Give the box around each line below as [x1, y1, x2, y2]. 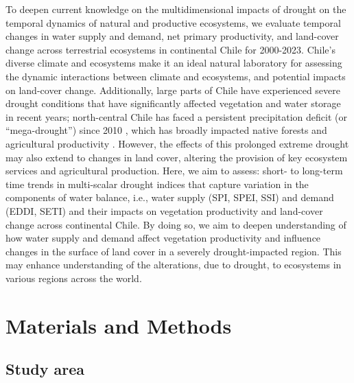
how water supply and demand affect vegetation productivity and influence [5, 231, 321, 245]
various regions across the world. [5, 270, 142, 285]
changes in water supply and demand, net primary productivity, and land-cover [5, 29, 339, 43]
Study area [5, 358, 84, 380]
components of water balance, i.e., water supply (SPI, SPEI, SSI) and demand [5, 190, 334, 205]
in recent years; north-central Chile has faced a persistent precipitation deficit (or [5, 109, 347, 124]
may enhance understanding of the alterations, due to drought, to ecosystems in [5, 257, 342, 272]
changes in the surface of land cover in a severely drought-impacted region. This [5, 244, 342, 258]
